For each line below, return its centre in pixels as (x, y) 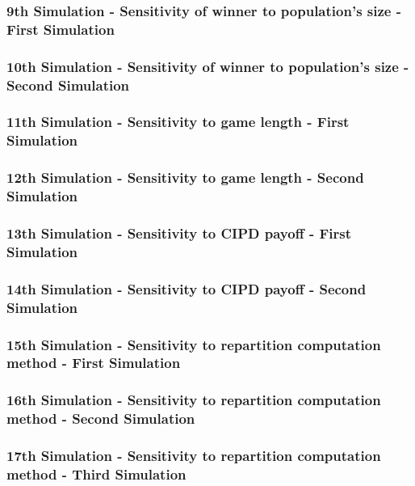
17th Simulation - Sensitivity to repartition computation (194, 456)
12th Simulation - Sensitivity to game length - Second (185, 177)
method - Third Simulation (96, 473)
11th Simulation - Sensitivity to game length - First (178, 122)
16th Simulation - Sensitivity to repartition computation (194, 400)
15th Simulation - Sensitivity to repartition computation (194, 344)
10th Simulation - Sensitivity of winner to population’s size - (208, 66)
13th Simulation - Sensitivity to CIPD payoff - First (179, 232)
